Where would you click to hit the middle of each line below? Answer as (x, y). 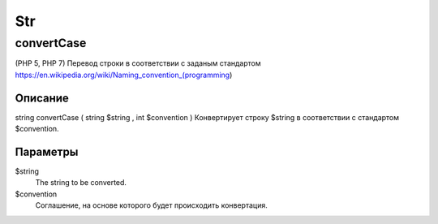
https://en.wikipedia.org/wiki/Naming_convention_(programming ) (124, 75)
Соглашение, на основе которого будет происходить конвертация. (151, 205)
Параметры (47, 151)
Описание (42, 98)
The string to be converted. (81, 183)
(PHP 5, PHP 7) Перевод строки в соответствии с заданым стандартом (138, 63)
